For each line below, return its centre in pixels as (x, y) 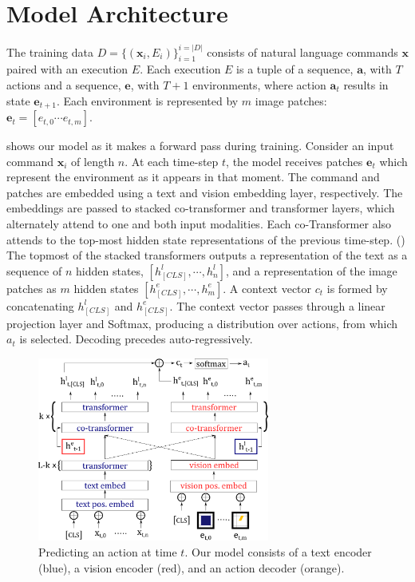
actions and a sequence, (64, 85)
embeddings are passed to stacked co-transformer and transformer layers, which (201, 208)
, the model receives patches (294, 161)
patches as (32, 288)
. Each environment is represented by (147, 100)
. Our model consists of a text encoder (278, 551)
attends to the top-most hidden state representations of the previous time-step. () (206, 239)
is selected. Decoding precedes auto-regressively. (136, 339)
